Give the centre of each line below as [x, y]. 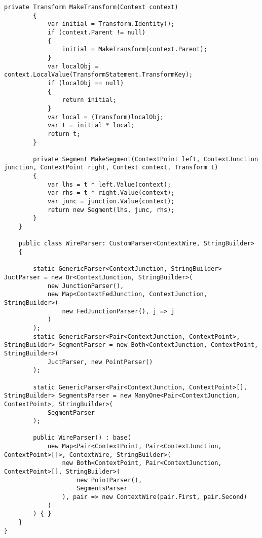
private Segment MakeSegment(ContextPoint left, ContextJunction [146, 159]
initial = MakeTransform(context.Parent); [135, 49]
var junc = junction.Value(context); [111, 202]
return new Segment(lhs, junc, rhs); [111, 210]
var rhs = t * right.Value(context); [111, 193]
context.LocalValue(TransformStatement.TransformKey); [99, 75]
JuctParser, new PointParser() [100, 362]
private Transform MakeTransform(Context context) [91, 7]
